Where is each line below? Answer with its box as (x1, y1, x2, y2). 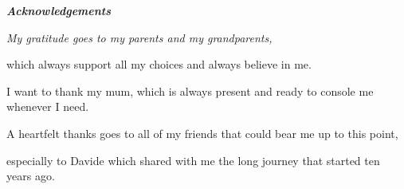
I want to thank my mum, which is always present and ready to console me (6, 82, 374, 99)
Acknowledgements (6, 2, 112, 18)
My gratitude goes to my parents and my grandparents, (6, 29, 273, 45)
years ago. (6, 167, 55, 184)
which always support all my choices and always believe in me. (6, 56, 312, 73)
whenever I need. (6, 98, 89, 115)
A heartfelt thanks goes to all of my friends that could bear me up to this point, (6, 124, 398, 141)
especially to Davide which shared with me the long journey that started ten (6, 152, 380, 168)
